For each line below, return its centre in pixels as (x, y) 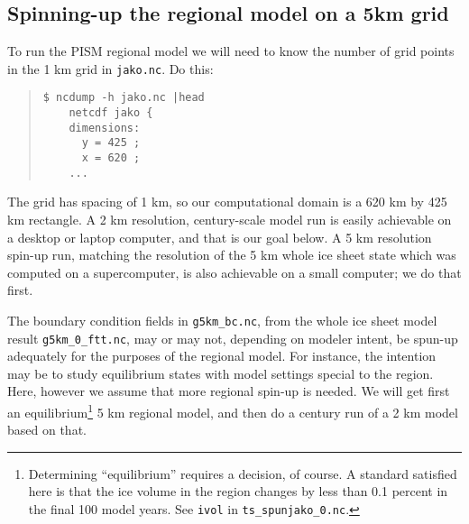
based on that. (47, 430)
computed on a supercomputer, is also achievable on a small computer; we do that (234, 272)
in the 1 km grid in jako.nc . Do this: (110, 68)
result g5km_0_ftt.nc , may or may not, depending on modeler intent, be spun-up (233, 338)
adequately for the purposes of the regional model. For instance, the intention (222, 356)
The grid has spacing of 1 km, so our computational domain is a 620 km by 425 (227, 202)
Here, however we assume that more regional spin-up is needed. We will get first (229, 391)
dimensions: (105, 128)
